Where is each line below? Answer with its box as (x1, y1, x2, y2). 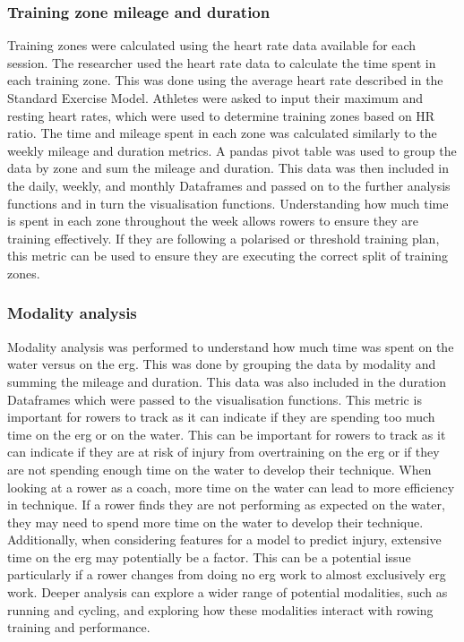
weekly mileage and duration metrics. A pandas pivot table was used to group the (7, 141, 457, 159)
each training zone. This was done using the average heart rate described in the (7, 71, 443, 90)
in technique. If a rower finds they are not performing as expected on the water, (7, 495, 445, 514)
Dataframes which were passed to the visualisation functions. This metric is (7, 389, 422, 408)
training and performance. (7, 618, 150, 637)
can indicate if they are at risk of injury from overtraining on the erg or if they (7, 442, 440, 461)
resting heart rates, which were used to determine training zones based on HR (7, 106, 435, 124)
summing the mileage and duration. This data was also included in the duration (7, 372, 447, 390)
